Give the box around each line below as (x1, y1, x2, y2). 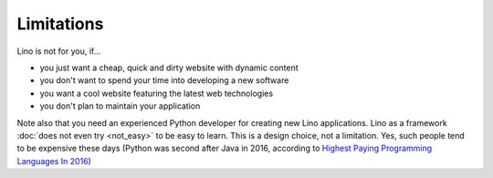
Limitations (16, 14, 104, 34)
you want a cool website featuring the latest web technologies (39, 88, 274, 99)
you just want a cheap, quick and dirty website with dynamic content (39, 62, 299, 73)
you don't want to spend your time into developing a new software (39, 75, 289, 86)
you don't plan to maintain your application (39, 100, 201, 111)
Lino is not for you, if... (16, 46, 101, 57)
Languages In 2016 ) (16, 155, 91, 166)
